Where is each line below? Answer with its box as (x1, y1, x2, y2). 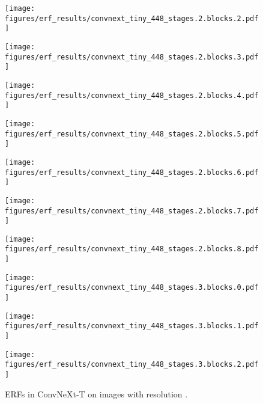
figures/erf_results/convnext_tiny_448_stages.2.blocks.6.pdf (5, 168, 259, 177)
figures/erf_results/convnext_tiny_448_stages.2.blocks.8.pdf (5, 245, 259, 254)
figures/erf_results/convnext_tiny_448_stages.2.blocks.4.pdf (5, 91, 259, 100)
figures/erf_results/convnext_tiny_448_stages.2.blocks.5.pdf (5, 129, 259, 138)
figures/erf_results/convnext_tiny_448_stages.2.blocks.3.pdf (5, 52, 259, 61)
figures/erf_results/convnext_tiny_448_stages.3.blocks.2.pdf (5, 360, 259, 369)
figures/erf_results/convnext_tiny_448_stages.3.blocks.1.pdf (5, 322, 259, 331)
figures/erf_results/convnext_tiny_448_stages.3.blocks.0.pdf (5, 283, 259, 292)
